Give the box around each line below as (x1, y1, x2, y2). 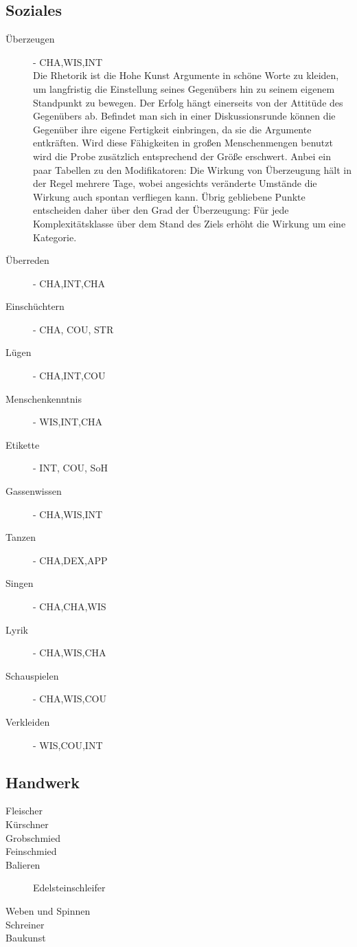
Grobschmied (5, 830, 60, 845)
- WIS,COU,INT (33, 737, 103, 752)
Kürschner (5, 816, 49, 831)
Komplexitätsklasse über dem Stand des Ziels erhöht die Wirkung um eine (33, 216, 346, 230)
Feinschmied (5, 844, 57, 858)
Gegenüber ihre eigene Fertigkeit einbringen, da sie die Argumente (33, 122, 312, 136)
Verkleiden (5, 714, 50, 728)
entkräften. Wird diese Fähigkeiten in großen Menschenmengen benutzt (33, 135, 333, 150)
